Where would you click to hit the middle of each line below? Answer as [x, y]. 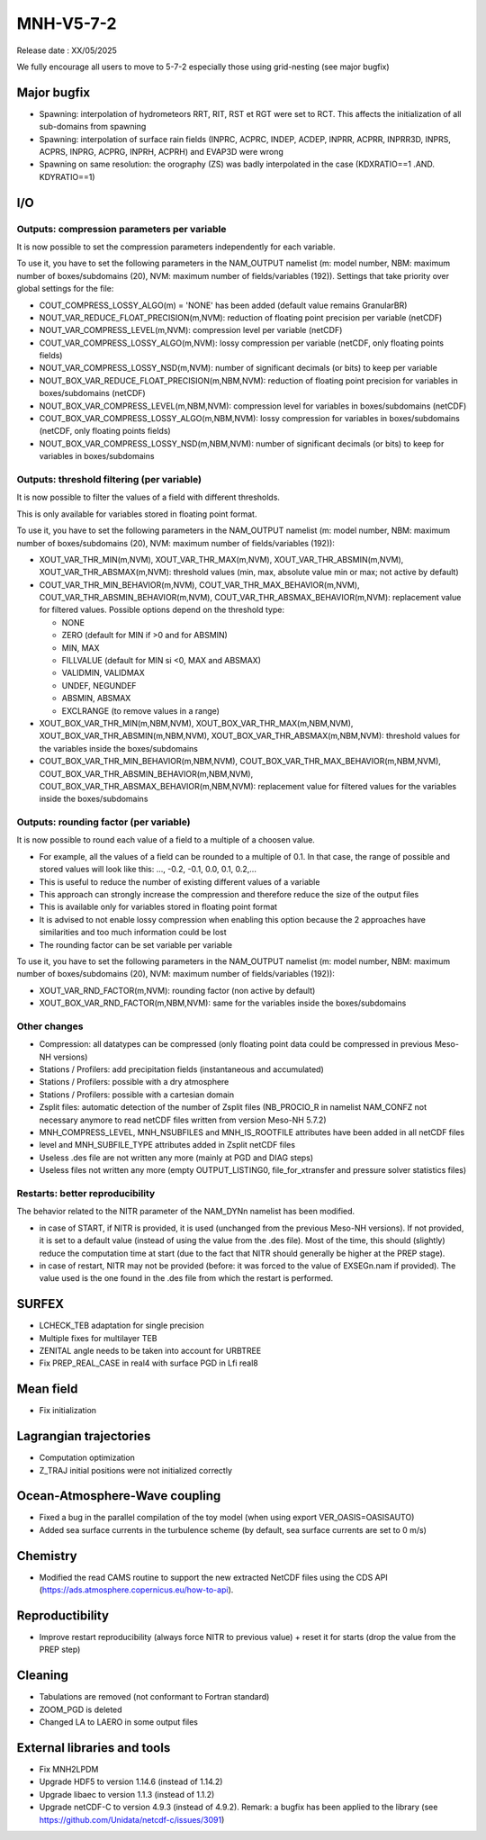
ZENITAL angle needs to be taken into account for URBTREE [150, 1350]
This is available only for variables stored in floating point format [158, 907]
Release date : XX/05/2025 [67, 50]
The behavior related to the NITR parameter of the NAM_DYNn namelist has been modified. [186, 1212]
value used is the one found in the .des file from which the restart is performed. [186, 1278]
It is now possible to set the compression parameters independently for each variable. [176, 247]
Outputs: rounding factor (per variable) [103, 822]
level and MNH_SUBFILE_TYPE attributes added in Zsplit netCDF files [167, 1145]
